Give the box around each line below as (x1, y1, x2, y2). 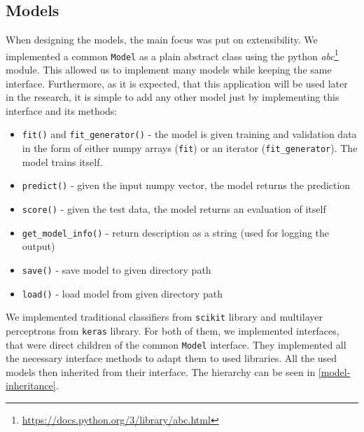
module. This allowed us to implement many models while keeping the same (6, 62, 332, 77)
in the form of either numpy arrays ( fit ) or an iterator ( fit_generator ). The (22, 141, 358, 155)
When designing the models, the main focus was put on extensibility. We (6, 32, 318, 47)
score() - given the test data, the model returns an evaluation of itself (22, 202, 326, 216)
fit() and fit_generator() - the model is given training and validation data (22, 127, 357, 141)
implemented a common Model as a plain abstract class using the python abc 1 (6, 46, 339, 63)
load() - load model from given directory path (22, 286, 223, 300)
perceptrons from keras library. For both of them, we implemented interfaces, (6, 323, 339, 337)
